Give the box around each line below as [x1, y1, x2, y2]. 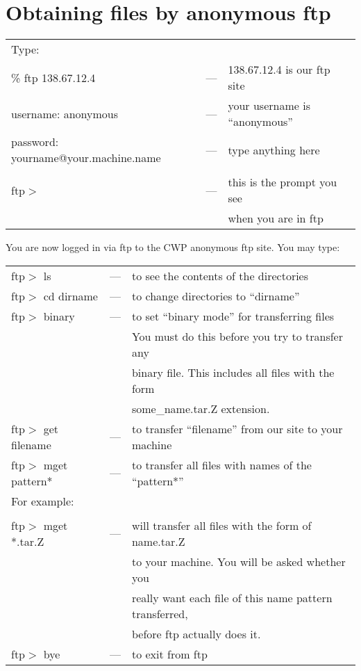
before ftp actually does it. [131, 625, 261, 642]
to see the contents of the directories [131, 267, 309, 284]
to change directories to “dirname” [131, 287, 300, 304]
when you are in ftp [228, 210, 324, 227]
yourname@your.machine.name [11, 149, 161, 166]
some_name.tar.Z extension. [131, 400, 270, 417]
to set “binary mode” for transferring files [131, 307, 335, 324]
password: [11, 134, 59, 150]
